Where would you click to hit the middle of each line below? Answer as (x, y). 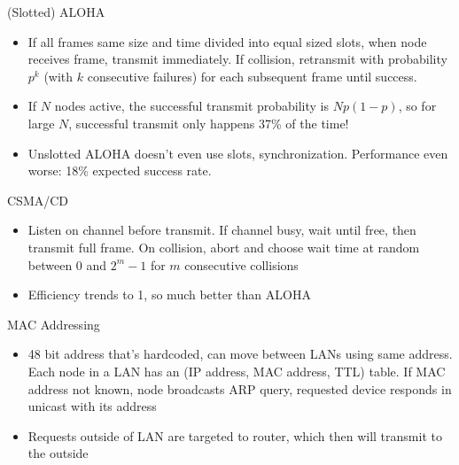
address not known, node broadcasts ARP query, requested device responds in (240, 388)
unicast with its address (92, 406)
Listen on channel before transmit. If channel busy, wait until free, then (222, 230)
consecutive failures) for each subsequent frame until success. (252, 76)
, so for (417, 106)
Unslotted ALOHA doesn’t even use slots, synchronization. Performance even (238, 153)
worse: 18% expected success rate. (120, 170)
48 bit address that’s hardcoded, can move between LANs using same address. (240, 354)
